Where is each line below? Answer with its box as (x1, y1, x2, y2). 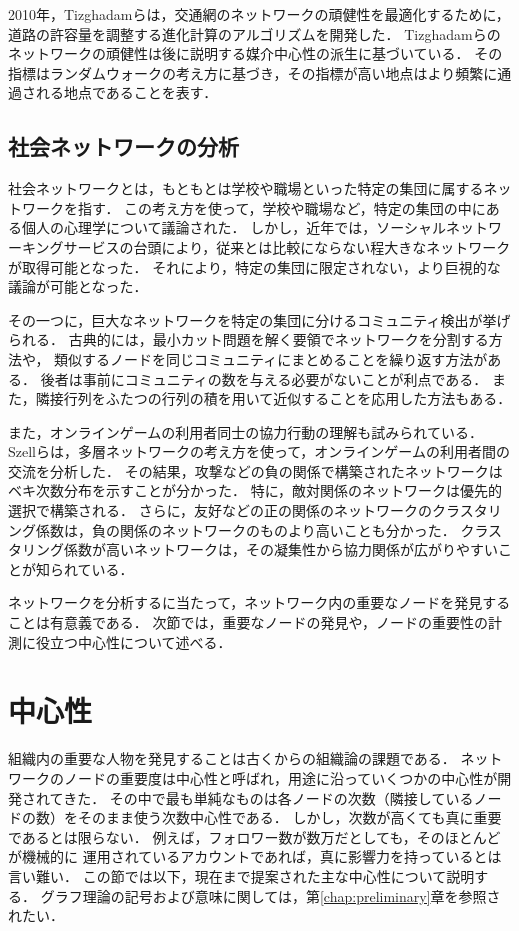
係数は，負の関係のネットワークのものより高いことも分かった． (35, 519, 456, 540)
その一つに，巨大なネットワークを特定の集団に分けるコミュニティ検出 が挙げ (8, 309, 511, 330)
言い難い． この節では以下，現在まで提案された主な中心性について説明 (8, 865, 475, 886)
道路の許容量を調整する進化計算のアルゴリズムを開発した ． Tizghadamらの (8, 23, 501, 44)
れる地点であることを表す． (35, 82, 218, 103)
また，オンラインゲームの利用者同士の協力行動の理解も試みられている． (8, 421, 483, 442)
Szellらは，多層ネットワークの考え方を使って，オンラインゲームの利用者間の (8, 441, 510, 462)
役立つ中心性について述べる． (35, 631, 232, 652)
